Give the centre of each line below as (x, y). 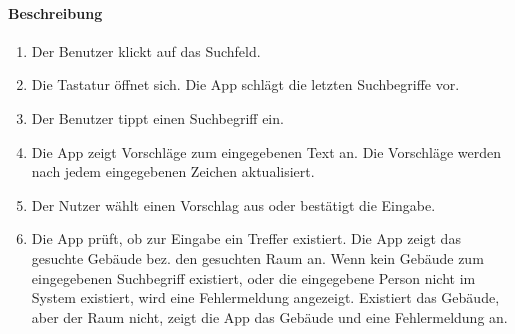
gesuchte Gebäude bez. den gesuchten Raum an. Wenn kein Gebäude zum (257, 257)
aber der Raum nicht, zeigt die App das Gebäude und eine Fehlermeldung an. (269, 316)
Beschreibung (55, 12)
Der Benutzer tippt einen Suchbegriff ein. (157, 117)
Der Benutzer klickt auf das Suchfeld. (146, 50)
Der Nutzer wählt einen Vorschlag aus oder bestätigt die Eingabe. (233, 204)
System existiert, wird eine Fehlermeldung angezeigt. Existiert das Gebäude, (265, 297)
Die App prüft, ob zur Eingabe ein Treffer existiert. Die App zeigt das (246, 238)
